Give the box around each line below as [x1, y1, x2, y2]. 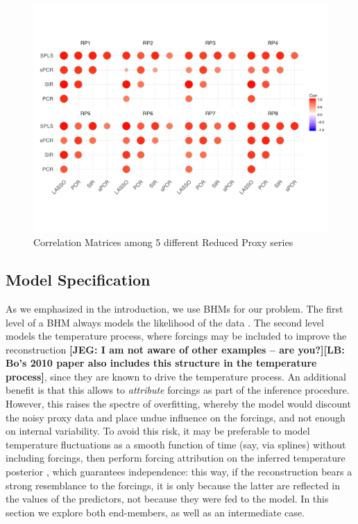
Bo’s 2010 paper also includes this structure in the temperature [6, 356, 317, 370]
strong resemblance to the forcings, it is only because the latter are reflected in [6, 478, 341, 492]
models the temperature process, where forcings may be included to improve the [6, 329, 347, 343]
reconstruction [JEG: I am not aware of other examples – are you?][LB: [6, 342, 345, 356]
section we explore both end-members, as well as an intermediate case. [6, 505, 305, 519]
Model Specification [6, 269, 151, 290]
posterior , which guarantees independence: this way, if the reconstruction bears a [6, 464, 352, 479]
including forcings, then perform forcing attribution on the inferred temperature [6, 451, 346, 465]
